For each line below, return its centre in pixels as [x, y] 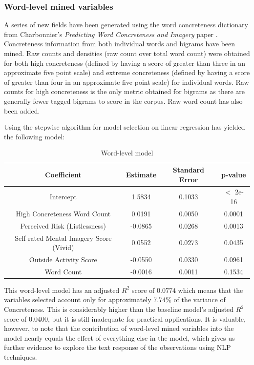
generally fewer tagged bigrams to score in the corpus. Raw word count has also [123, 101]
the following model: [34, 136]
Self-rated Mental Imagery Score [63, 238]
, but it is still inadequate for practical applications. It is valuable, [147, 318]
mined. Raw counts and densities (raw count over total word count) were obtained [127, 53]
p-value [234, 174]
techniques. [21, 357]
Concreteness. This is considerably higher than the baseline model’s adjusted [119, 309]
